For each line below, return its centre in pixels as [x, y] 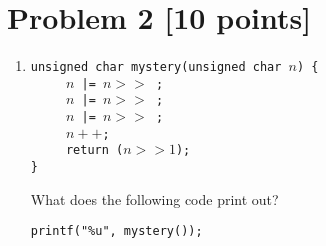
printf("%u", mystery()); [116, 231]
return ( [94, 150]
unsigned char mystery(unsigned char [156, 67]
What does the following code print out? [154, 198]
